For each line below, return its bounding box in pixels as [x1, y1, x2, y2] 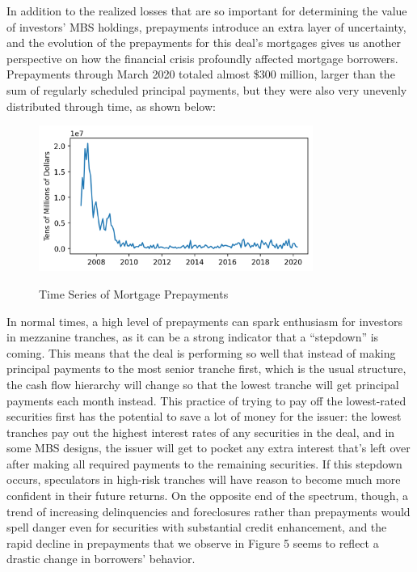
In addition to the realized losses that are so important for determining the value [6, 2, 407, 19]
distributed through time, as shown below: [6, 97, 216, 114]
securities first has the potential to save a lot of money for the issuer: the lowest [6, 408, 402, 425]
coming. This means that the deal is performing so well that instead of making [6, 344, 396, 361]
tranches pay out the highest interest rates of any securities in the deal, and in [6, 423, 395, 440]
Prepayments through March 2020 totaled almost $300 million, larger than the [6, 66, 395, 83]
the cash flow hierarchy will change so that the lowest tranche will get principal [6, 375, 399, 392]
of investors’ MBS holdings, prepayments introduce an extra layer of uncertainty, [6, 18, 406, 35]
